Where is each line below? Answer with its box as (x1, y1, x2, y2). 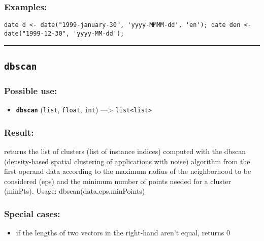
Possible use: (4, 84, 57, 97)
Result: (4, 126, 34, 138)
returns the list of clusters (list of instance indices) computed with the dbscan (4, 145, 246, 156)
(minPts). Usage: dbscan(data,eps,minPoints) (4, 186, 145, 196)
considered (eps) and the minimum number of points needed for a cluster (4, 175, 231, 186)
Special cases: (4, 207, 60, 220)
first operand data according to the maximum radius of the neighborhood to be (4, 166, 251, 176)
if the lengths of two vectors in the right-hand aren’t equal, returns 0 (16, 227, 230, 238)
